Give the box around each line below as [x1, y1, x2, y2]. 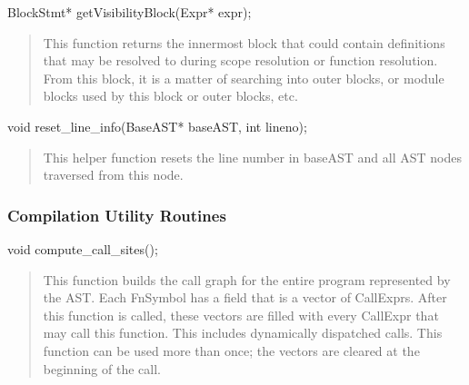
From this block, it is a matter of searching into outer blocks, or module [43, 68, 444, 87]
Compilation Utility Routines [7, 203, 226, 226]
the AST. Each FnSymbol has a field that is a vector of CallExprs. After [43, 288, 447, 307]
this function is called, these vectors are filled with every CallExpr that [43, 305, 439, 324]
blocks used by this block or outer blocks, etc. [43, 86, 298, 105]
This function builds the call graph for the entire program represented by [43, 270, 451, 289]
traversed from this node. [43, 165, 184, 184]
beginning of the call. [43, 359, 161, 378]
